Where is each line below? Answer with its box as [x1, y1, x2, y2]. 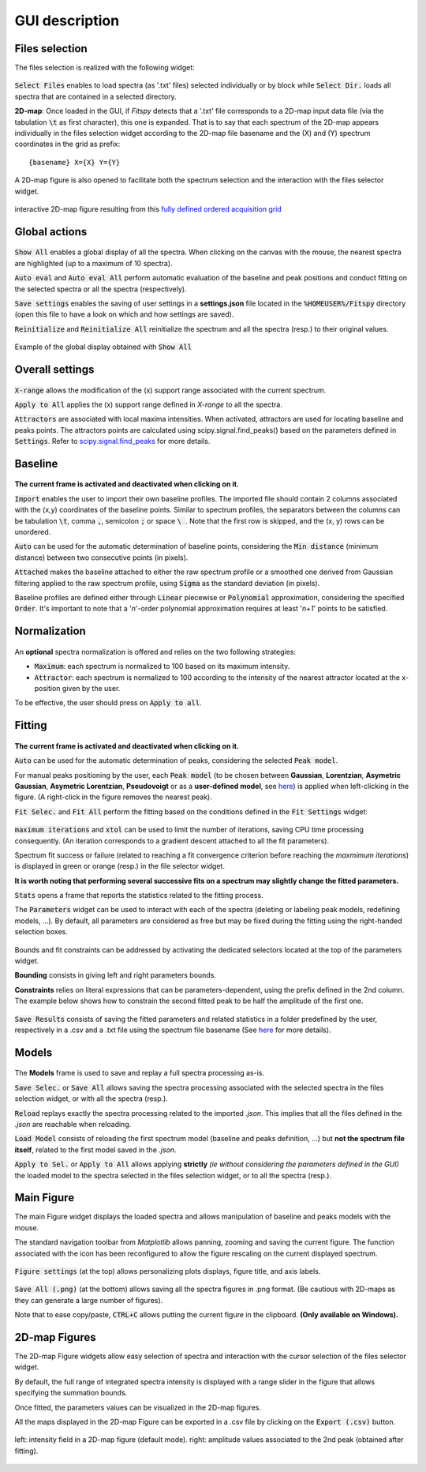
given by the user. [62, 683, 121, 693]
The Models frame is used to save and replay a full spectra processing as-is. [14, 1068, 264, 1078]
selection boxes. [14, 927, 69, 937]
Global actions [14, 225, 88, 238]
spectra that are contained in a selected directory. [14, 92, 177, 101]
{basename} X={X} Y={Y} [28, 158, 121, 167]
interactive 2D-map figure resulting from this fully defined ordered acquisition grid [14, 204, 282, 213]
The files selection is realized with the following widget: [14, 63, 195, 73]
